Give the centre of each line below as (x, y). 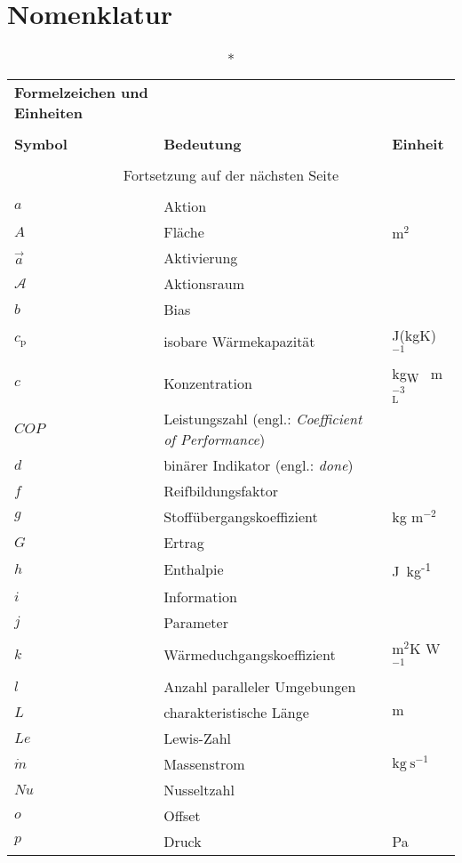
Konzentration (208, 383)
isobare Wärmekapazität (239, 342)
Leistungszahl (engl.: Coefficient (263, 418)
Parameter (196, 622)
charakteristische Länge (236, 712)
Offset (182, 815)
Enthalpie (194, 569)
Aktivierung (201, 258)
